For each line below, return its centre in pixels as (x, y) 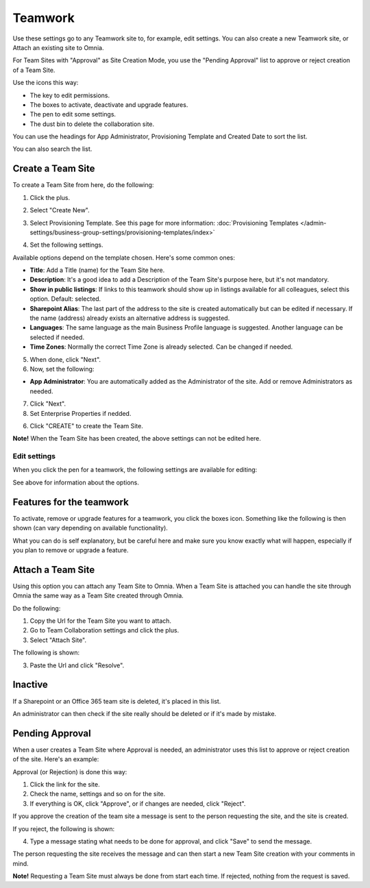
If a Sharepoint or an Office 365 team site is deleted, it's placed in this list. (117, 701)
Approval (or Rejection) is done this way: (70, 772)
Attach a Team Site (54, 570)
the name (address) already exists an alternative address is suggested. (130, 318)
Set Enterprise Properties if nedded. (81, 413)
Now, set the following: (62, 369)
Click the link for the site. (65, 784)
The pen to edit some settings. (73, 114)
